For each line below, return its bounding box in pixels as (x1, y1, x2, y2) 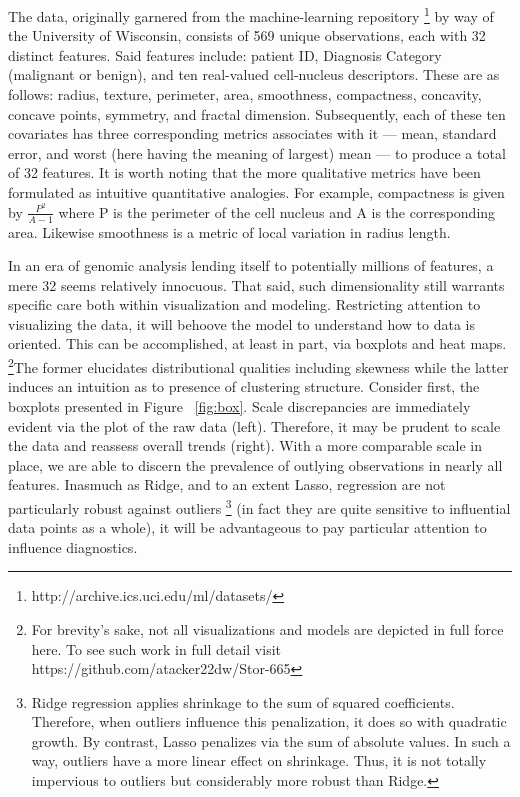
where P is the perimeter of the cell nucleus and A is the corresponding (58, 201, 496, 222)
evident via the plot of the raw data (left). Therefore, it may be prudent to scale (8, 415, 501, 436)
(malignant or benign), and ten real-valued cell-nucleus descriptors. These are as (8, 64, 500, 85)
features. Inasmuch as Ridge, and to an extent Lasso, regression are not (8, 474, 446, 495)
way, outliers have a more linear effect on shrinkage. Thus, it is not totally (31, 750, 487, 771)
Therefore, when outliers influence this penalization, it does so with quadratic (31, 711, 507, 732)
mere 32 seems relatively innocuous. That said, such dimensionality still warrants (8, 274, 505, 295)
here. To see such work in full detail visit (31, 638, 281, 659)
